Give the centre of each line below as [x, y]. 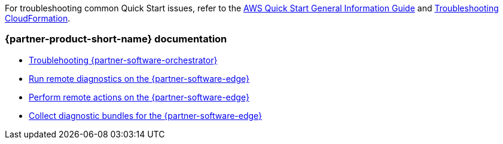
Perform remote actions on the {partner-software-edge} [139, 97]
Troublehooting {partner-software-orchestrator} [123, 60]
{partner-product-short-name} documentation [116, 39]
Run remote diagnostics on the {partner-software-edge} [139, 78]
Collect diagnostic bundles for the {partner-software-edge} [146, 115]
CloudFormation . [38, 18]
